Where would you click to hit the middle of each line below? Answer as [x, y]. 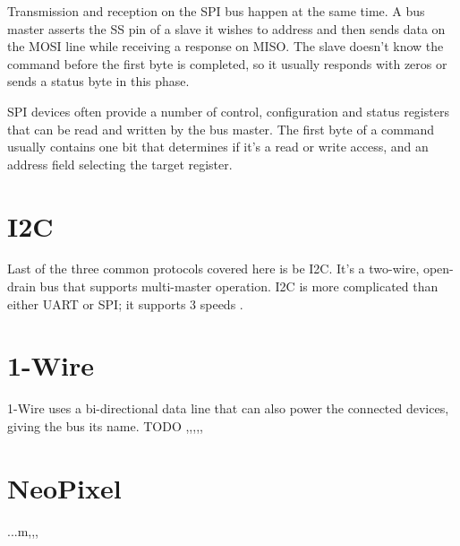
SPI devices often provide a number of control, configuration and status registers [228, 111]
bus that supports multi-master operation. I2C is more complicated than [239, 286]
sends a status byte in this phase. [98, 81]
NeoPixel [64, 487]
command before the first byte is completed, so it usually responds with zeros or [227, 63]
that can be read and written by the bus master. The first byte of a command [221, 129]
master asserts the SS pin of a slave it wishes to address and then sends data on [226, 28]
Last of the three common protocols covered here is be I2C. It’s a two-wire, [213, 269]
